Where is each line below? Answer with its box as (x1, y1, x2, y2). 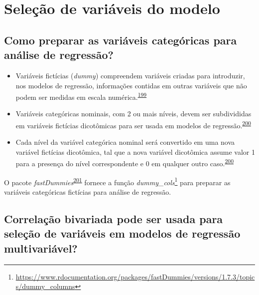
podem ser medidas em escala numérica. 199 (15, 90, 147, 102)
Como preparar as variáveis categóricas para (4, 32, 237, 47)
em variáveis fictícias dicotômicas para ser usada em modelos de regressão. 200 (15, 119, 251, 130)
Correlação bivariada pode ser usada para (4, 211, 223, 226)
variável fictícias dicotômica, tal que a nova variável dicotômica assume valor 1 (15, 146, 255, 157)
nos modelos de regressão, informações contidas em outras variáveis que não (15, 80, 247, 90)
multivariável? (4, 240, 78, 256)
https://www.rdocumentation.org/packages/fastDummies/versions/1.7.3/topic (15, 271, 255, 282)
